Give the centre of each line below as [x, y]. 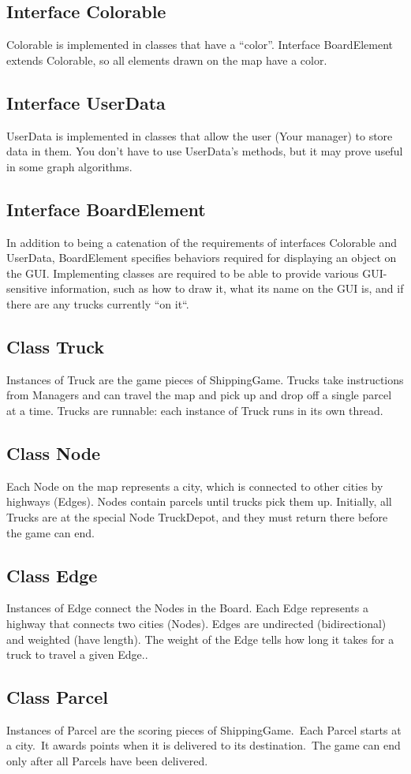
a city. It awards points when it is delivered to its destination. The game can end [204, 745]
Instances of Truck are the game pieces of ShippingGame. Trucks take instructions [205, 379]
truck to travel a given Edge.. [77, 654]
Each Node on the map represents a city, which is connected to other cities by [195, 486]
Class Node [54, 452]
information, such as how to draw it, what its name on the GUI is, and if [227, 288]
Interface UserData [86, 102]
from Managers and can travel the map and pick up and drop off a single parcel [199, 395]
